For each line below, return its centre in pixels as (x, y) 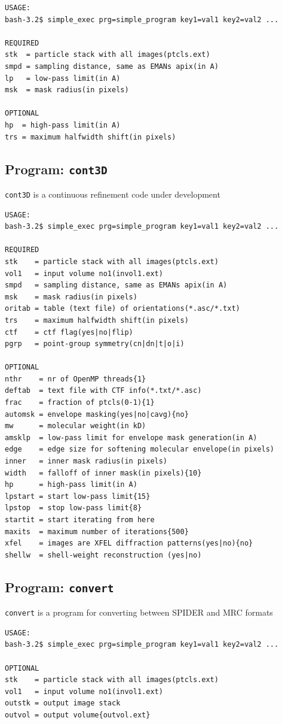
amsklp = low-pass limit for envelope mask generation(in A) (131, 437)
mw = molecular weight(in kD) (76, 426)
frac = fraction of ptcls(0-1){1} (80, 403)
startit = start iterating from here (80, 520)
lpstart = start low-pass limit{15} (78, 496)
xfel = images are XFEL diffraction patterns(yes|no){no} (129, 543)
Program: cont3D (56, 169)
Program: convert (59, 587)
